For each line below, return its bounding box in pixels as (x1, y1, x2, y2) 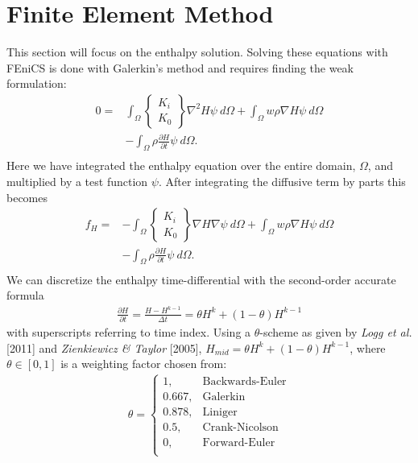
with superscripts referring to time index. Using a (6, 324, 251, 341)
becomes (6, 188, 48, 205)
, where (350, 339, 386, 356)
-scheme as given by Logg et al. (259, 324, 412, 341)
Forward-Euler (202, 437, 275, 449)
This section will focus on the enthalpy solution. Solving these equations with (6, 43, 388, 60)
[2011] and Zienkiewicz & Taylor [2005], (6, 339, 202, 356)
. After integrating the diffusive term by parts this (158, 172, 406, 189)
